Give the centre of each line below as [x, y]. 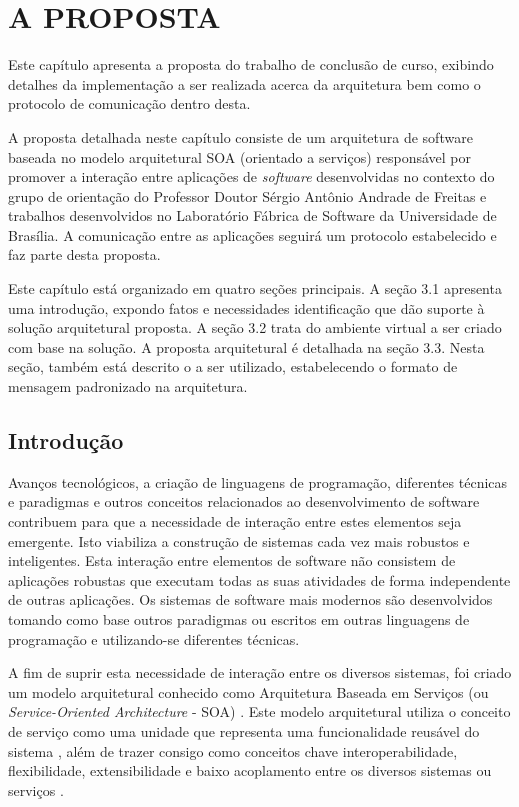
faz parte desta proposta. [84, 254]
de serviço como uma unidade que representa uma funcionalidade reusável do [244, 730]
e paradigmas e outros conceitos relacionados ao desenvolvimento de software [244, 501]
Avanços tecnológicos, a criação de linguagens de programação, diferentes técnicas [258, 481]
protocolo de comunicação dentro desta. [129, 103]
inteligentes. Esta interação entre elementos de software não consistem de [232, 560]
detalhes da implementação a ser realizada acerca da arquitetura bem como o [244, 83]
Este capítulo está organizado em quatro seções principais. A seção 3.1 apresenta [255, 288]
